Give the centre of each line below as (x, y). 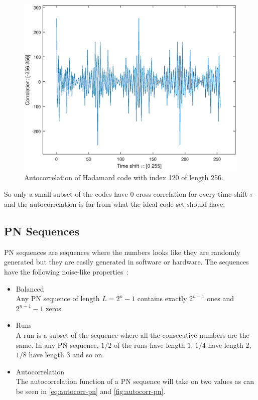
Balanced (30, 288)
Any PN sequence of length (58, 298)
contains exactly (162, 298)
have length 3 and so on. (67, 355)
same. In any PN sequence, (57, 345)
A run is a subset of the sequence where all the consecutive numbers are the (133, 335)
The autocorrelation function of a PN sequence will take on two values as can (135, 381)
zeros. (54, 308)
